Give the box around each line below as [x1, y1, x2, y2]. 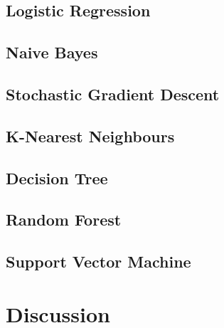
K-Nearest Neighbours [6, 125, 175, 147]
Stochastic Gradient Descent [6, 83, 220, 105]
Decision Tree [6, 166, 108, 189]
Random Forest [6, 208, 122, 231]
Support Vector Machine [6, 250, 191, 273]
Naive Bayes [6, 41, 98, 63]
